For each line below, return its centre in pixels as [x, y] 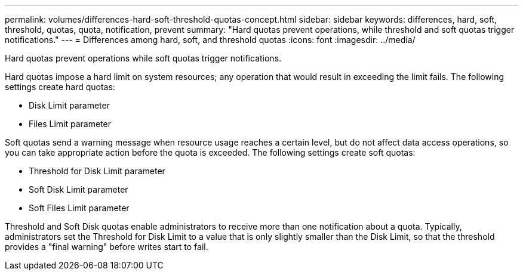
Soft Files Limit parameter [79, 208]
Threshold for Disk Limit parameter [97, 171]
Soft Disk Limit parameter [79, 189]
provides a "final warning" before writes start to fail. [107, 247]
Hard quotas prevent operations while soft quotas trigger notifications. [143, 58]
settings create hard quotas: [60, 87]
